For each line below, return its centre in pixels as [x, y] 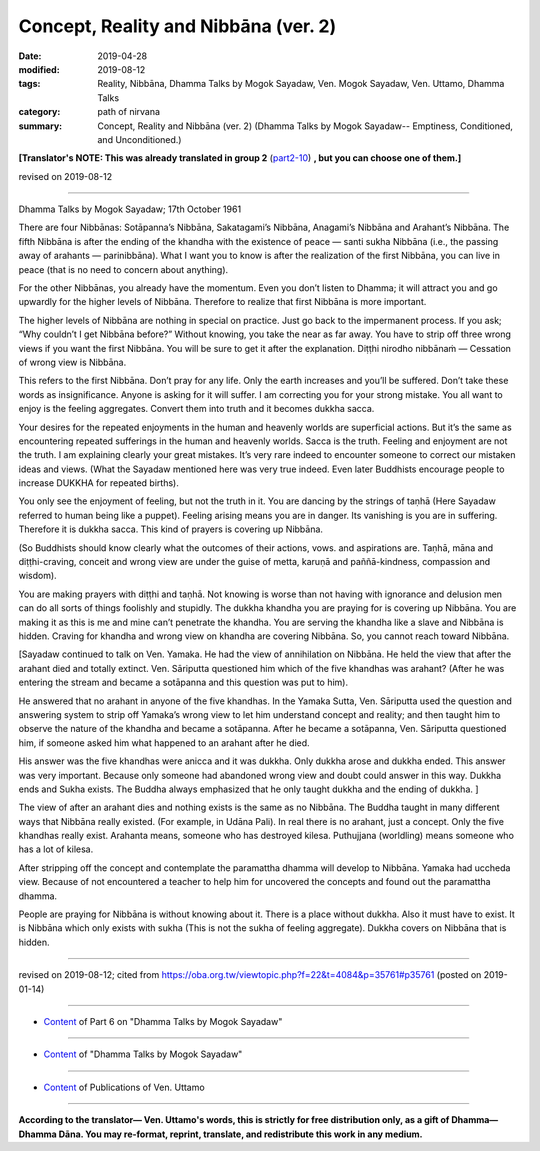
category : [39, 112]
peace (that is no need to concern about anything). [123, 269]
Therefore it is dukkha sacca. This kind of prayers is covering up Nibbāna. [171, 529]
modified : [39, 69]
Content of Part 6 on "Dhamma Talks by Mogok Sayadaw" [163, 1021]
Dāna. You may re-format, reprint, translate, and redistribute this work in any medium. [241, 1134]
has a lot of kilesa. [56, 849]
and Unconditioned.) [139, 139]
